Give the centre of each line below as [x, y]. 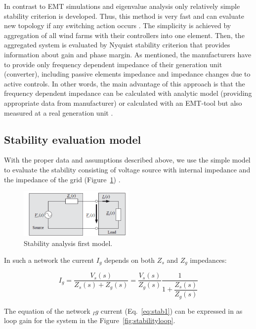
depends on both [130, 260]
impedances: [208, 260]
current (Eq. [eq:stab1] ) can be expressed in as [171, 310]
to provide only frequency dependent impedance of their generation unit [113, 64]
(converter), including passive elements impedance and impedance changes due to [127, 74]
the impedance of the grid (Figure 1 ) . [62, 179]
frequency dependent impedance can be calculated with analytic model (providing [128, 93]
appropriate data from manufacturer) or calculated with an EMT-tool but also [123, 103]
